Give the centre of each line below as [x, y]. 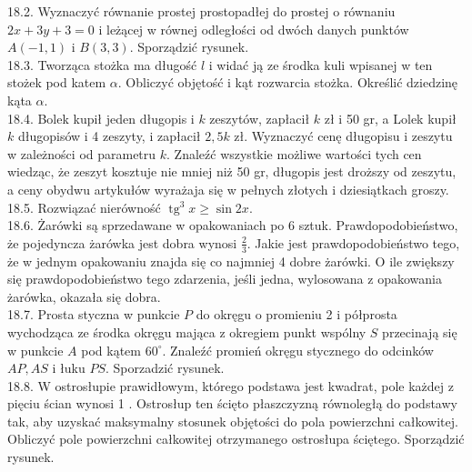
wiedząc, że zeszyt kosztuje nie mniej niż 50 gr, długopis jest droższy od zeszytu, [232, 171]
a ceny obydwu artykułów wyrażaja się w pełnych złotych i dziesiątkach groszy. [228, 189]
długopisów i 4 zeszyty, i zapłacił [109, 136]
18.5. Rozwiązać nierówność [84, 207]
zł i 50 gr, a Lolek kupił [390, 118]
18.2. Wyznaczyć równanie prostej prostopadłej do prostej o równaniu [201, 11]
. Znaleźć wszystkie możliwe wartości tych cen [294, 153]
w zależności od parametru [82, 153]
